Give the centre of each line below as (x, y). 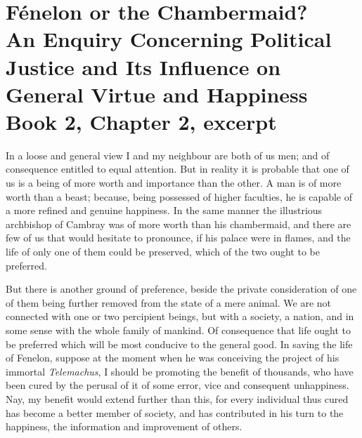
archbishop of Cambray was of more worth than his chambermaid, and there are (179, 224)
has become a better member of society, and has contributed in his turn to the (175, 412)
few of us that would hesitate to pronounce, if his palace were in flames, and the (178, 238)
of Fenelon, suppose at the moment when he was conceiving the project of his (173, 358)
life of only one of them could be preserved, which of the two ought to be (163, 252)
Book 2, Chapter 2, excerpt (141, 121)
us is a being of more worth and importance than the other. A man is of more (174, 183)
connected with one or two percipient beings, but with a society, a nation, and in (180, 316)
